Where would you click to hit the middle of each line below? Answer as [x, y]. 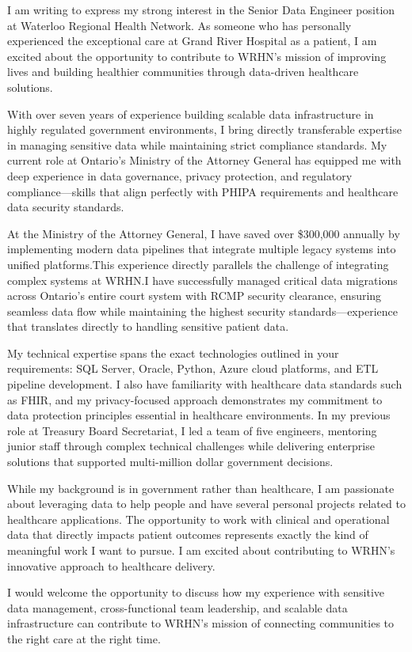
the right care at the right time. [84, 638]
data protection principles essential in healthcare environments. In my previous [199, 415]
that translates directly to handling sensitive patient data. [148, 326]
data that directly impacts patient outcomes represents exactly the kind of [188, 534]
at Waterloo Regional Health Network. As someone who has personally [179, 25]
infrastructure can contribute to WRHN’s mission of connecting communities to [201, 623]
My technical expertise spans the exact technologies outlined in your [173, 353]
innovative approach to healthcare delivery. [111, 565]
